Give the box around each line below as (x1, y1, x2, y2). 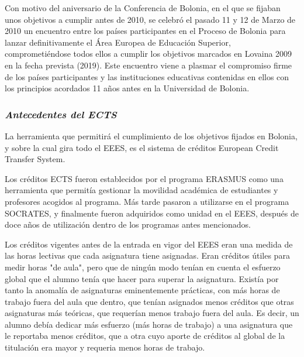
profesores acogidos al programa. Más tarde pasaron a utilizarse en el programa (5, 195, 289, 207)
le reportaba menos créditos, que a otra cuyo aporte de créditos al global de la (5, 329, 285, 342)
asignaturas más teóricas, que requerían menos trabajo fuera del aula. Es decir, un (5, 307, 299, 319)
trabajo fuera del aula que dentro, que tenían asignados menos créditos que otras (5, 295, 294, 307)
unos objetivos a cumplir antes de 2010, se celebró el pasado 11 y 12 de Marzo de (5, 13, 296, 25)
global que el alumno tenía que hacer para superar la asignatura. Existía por (5, 272, 279, 284)
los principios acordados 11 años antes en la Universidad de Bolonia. (5, 82, 250, 94)
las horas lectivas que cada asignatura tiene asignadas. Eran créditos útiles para (5, 249, 290, 262)
